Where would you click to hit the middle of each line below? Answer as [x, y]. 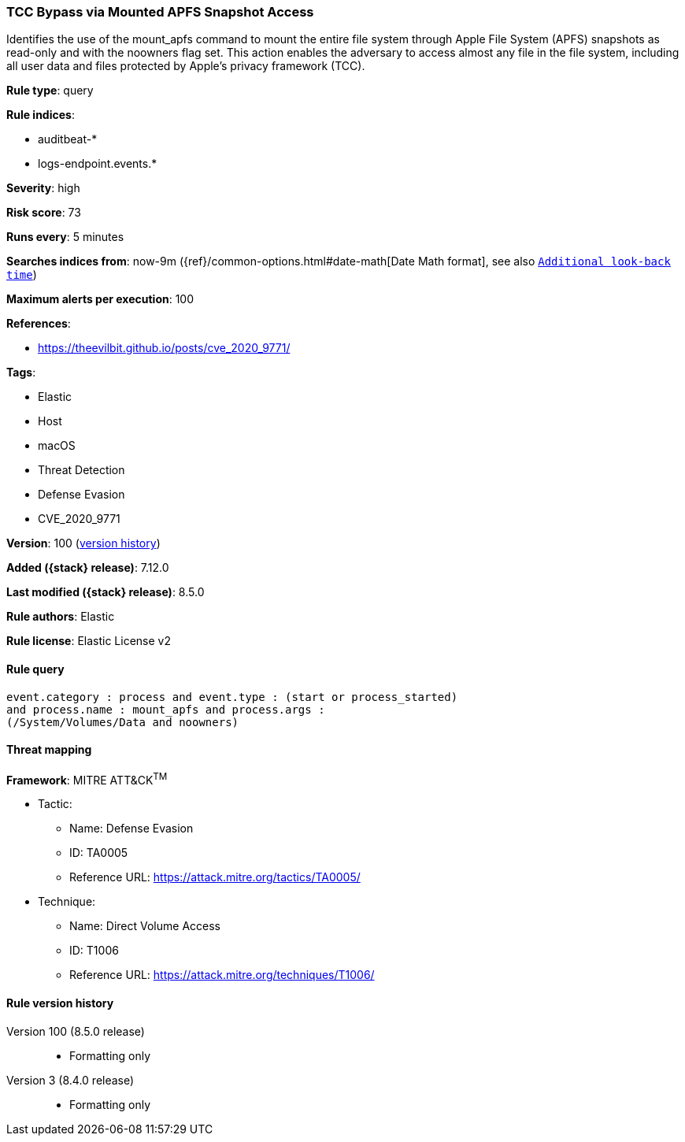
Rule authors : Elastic [61, 617]
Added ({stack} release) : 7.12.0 [88, 568]
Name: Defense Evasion [131, 829]
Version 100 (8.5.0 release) [76, 1031]
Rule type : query [50, 91]
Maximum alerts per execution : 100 [100, 299]
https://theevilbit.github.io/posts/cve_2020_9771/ [164, 348]
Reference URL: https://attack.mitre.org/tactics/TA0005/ [215, 877]
